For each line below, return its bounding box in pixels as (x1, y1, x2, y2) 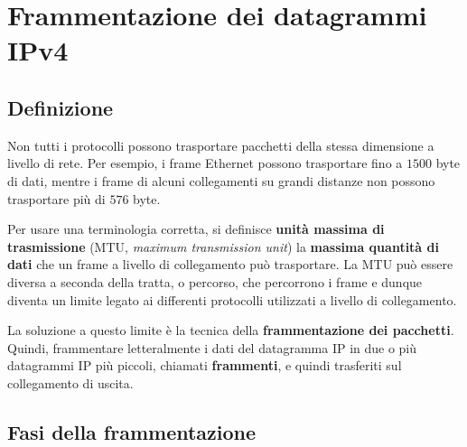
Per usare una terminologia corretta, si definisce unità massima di (7, 219, 385, 238)
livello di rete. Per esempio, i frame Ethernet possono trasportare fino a (7, 154, 403, 172)
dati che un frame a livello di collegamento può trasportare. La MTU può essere (7, 255, 453, 274)
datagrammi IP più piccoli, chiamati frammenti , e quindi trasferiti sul (7, 356, 402, 375)
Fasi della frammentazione (7, 417, 257, 445)
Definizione (7, 93, 114, 121)
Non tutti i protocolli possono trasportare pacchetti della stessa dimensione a (7, 135, 434, 154)
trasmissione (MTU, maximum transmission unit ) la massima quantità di (7, 237, 439, 256)
